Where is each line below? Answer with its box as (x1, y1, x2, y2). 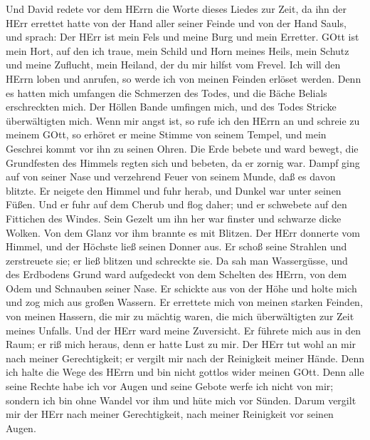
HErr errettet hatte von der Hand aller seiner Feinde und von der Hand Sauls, (6, 15, 347, 30)
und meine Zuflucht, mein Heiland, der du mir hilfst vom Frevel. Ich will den (6, 57, 341, 72)
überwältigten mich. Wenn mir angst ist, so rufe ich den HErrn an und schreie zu (6, 113, 360, 128)
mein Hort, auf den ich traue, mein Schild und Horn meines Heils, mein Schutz (6, 43, 349, 58)
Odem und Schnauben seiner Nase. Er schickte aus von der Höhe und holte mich (6, 280, 357, 295)
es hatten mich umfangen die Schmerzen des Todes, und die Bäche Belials (6, 85, 327, 100)
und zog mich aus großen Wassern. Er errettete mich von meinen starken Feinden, (6, 295, 363, 309)
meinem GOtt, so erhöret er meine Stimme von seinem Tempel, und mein (6, 127, 327, 142)
